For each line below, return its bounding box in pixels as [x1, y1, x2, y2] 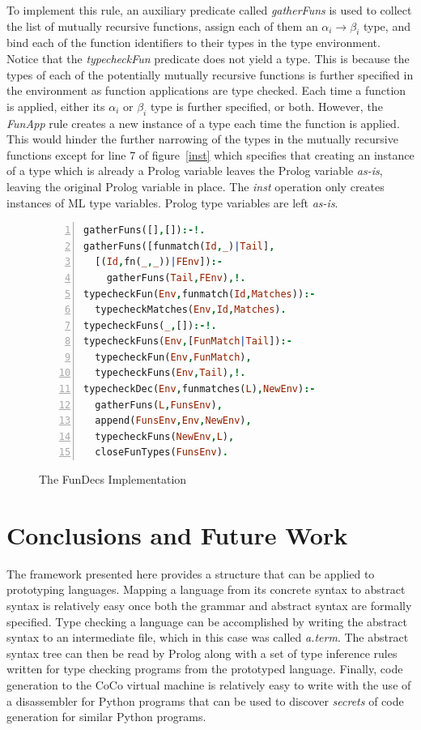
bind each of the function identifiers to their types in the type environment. [6, 34, 381, 51]
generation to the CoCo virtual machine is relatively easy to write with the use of [6, 676, 411, 693]
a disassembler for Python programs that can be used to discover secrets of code [6, 692, 404, 709]
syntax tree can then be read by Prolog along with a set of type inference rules [6, 644, 398, 661]
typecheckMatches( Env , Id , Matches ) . [95, 304, 287, 316]
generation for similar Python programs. [6, 708, 206, 725]
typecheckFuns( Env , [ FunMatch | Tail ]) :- [83, 335, 292, 348]
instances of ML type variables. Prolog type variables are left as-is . [6, 194, 338, 211]
